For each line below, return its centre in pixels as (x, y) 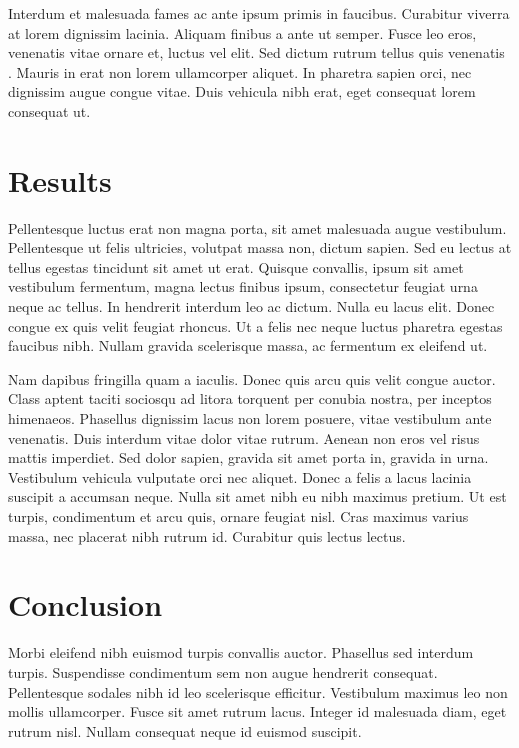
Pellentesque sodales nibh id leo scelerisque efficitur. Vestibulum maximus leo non (258, 691)
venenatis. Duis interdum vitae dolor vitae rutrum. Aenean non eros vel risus (244, 437)
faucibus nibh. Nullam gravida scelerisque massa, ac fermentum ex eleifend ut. (248, 345)
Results (60, 179)
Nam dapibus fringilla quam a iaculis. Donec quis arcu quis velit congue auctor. (252, 378)
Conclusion (85, 604)
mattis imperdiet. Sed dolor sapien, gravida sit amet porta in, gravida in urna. (248, 457)
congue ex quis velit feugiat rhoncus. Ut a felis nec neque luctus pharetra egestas (255, 325)
